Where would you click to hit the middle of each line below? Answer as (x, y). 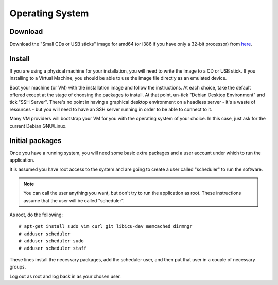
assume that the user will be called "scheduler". (74, 200)
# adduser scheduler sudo (51, 241)
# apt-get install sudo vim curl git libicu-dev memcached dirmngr (106, 227)
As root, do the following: (36, 215)
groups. (18, 267)
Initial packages (36, 141)
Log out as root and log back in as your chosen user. (65, 276)
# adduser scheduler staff (53, 248)
